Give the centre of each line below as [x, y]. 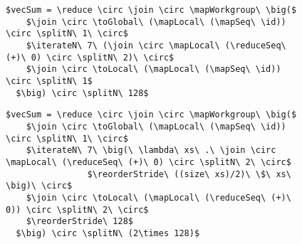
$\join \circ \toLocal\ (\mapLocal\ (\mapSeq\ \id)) [153, 69]
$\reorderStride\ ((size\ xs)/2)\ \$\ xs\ [189, 174]
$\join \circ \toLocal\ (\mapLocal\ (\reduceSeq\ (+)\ [158, 197]
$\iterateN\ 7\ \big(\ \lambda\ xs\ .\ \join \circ [151, 150]
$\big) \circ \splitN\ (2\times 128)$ [108, 233]
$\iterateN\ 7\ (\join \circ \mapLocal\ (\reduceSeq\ [156, 45]
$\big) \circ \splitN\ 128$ [82, 93]
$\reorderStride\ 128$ [79, 222]
